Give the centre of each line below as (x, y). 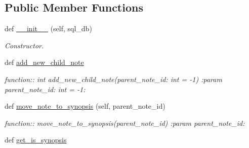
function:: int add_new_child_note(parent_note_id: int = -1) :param (113, 79)
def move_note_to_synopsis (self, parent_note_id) (85, 106)
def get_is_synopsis (36, 140)
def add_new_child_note (44, 62)
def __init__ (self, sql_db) (48, 28)
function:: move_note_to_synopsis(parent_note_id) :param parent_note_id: (125, 123)
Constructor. (24, 45)
